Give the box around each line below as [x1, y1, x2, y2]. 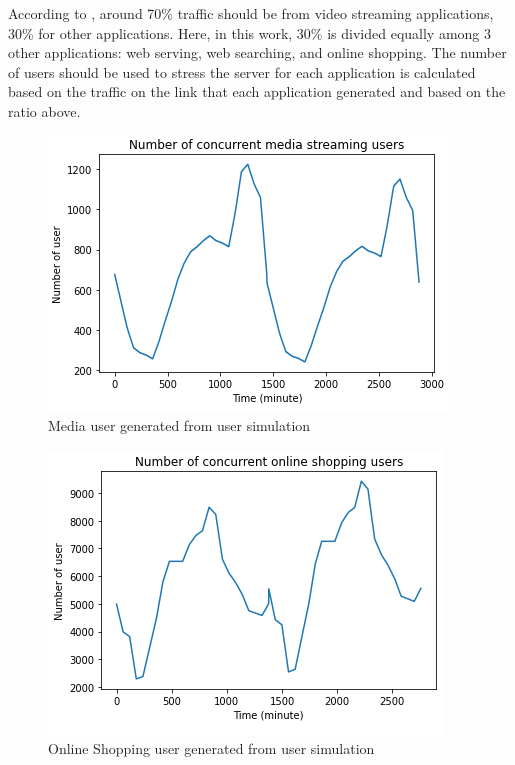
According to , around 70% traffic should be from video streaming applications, [8, 3, 494, 23]
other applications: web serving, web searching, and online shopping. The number [8, 42, 507, 63]
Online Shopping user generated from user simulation [48, 738, 375, 759]
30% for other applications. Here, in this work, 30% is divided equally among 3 [8, 22, 492, 43]
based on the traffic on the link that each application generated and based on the [8, 81, 506, 102]
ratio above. [8, 100, 81, 121]
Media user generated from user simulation [48, 415, 311, 436]
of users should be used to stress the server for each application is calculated [8, 61, 476, 82]
